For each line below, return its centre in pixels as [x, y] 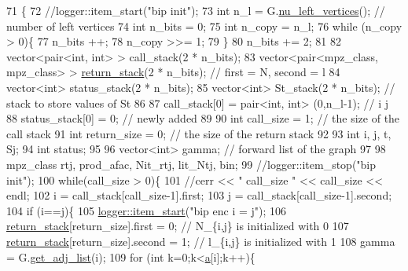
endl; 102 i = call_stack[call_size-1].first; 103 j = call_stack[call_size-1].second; [199, 195]
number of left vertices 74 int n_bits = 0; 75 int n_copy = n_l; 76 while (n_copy [204, 26]
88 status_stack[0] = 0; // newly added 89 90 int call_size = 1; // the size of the [203, 118]
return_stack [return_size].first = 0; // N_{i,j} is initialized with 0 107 [178, 226]
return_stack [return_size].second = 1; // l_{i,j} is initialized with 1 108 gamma [201, 241]
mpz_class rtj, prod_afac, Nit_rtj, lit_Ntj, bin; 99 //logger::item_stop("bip [191, 164]
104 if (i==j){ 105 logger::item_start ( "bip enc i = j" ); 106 [147, 210]
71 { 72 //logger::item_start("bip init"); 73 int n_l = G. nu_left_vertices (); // [196, 10]
